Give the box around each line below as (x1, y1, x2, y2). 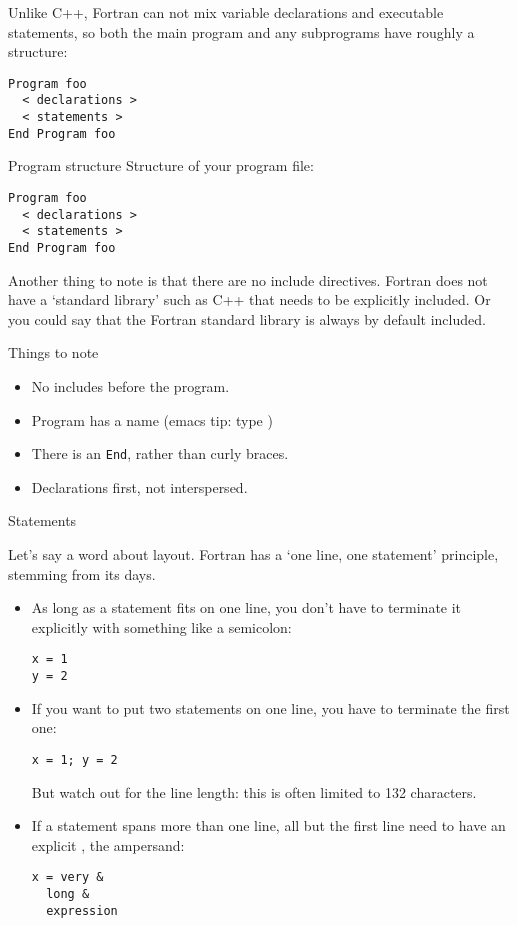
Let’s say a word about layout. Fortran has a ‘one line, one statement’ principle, (8, 544, 499, 565)
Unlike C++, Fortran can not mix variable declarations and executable (8, 2, 444, 22)
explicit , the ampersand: (31, 834, 185, 855)
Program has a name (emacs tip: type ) (31, 409, 273, 430)
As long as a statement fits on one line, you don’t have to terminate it (31, 597, 462, 618)
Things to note (8, 342, 99, 363)
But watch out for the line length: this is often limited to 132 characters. (31, 781, 477, 802)
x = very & (31, 870, 104, 885)
